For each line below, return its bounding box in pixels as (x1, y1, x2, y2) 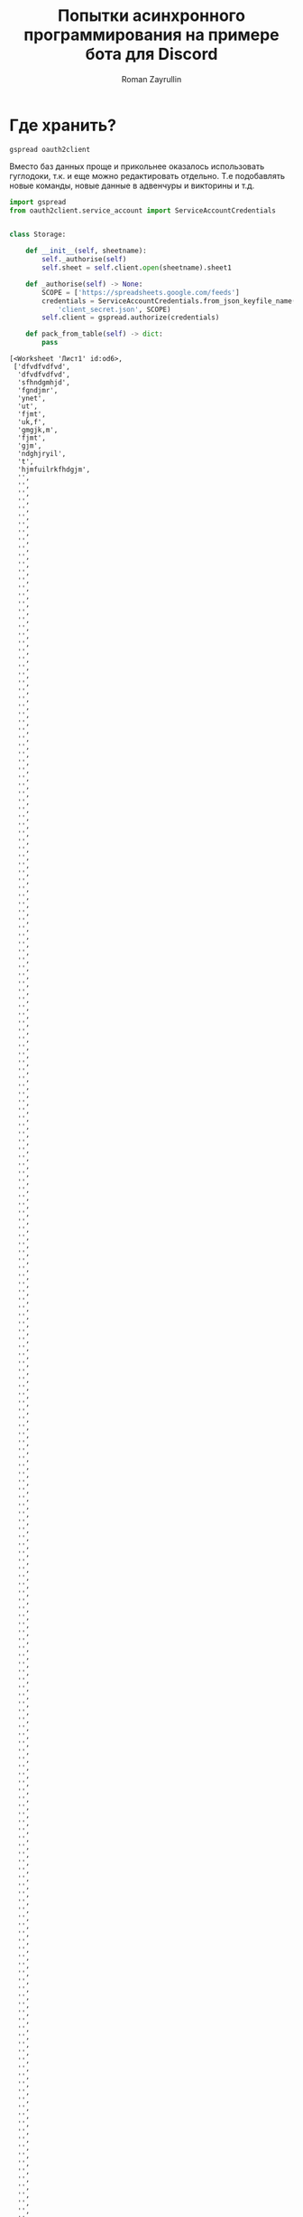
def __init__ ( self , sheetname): (25, 246, 147, 256)
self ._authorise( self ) (41, 255, 127, 264)
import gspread (9, 197, 67, 206)
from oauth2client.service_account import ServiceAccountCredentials (9, 205, 277, 215)
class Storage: (9, 230, 67, 240)
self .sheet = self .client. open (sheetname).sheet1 (41, 263, 232, 272)
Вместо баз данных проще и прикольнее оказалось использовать (9, 160, 264, 172)
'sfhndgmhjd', (17, 378, 70, 387)
